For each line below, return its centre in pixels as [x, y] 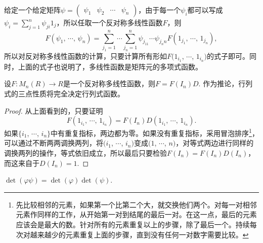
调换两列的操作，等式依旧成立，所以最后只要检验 [85, 152]
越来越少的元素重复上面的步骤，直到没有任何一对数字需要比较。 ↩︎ [139, 234]
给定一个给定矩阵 [32, 10]
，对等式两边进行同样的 [215, 143]
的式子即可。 [228, 56]
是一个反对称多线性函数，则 [109, 83]
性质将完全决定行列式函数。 [78, 93]
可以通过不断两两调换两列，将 [54, 143]
